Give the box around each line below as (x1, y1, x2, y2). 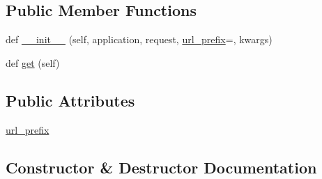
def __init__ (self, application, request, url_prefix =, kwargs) (6, 32, 273, 47)
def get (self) (6, 55, 60, 70)
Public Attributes (6, 89, 135, 111)
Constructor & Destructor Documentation (6, 156, 317, 178)
